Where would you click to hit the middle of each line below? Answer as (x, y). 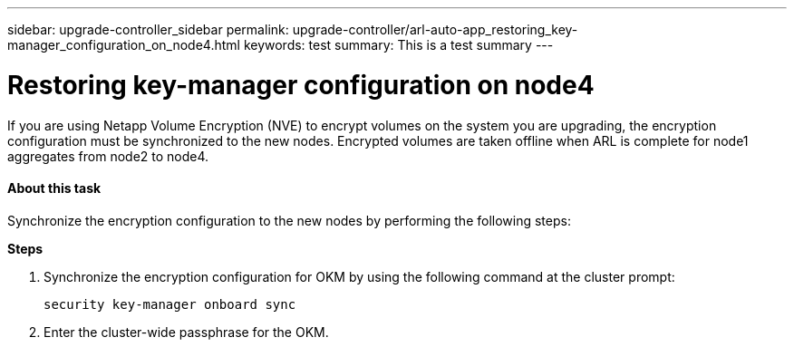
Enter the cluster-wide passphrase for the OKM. (186, 332)
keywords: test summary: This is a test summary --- (398, 45)
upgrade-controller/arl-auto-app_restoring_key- (435, 29)
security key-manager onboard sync (170, 304)
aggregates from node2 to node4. (108, 156)
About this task (54, 188)
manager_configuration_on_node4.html (124, 45)
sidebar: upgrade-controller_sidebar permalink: (148, 29)
